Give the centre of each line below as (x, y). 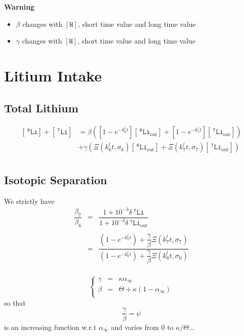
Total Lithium (41, 108)
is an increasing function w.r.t (50, 327)
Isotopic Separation (56, 179)
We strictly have (29, 201)
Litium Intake (53, 75)
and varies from (135, 327)
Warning (19, 7)
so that (15, 302)
